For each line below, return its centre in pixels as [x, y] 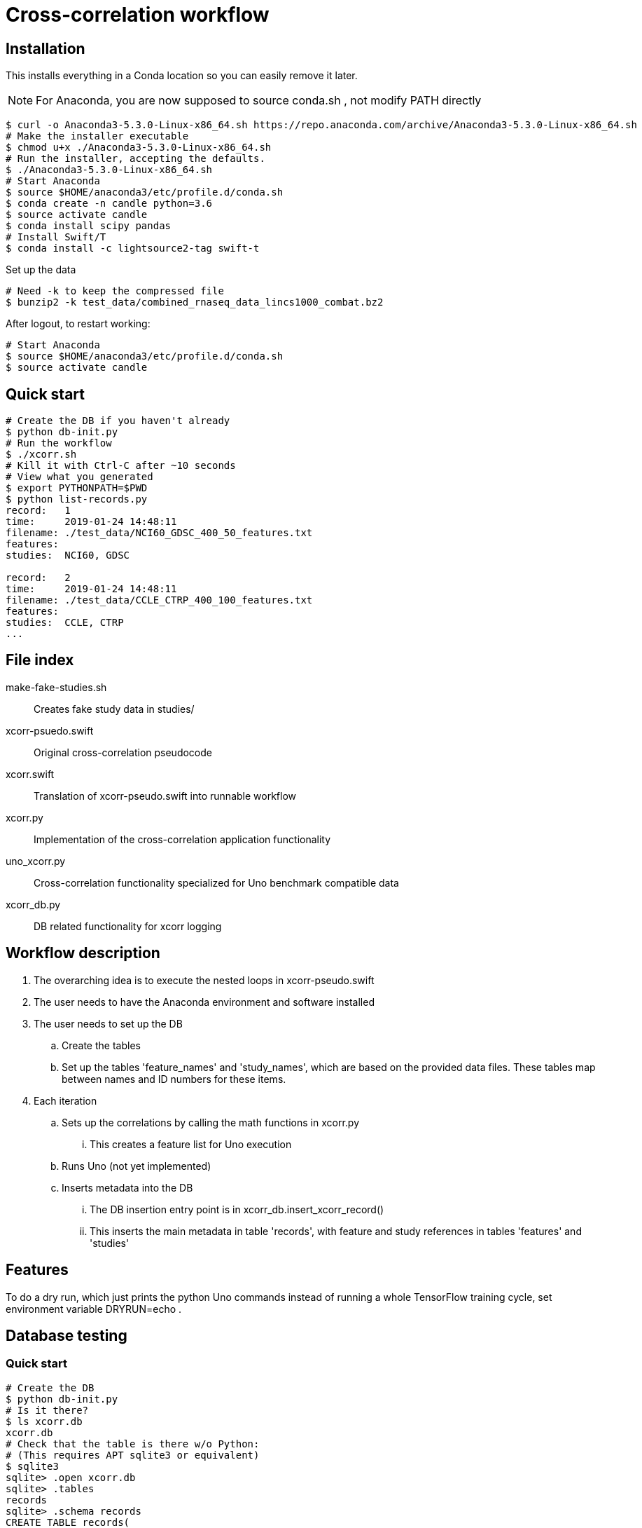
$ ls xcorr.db [44, 1421]
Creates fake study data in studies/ [114, 709]
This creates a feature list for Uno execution [191, 1144]
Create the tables [101, 1045]
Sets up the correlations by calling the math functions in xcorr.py [211, 1122]
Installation [46, 48]
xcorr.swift [30, 774]
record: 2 [38, 578]
